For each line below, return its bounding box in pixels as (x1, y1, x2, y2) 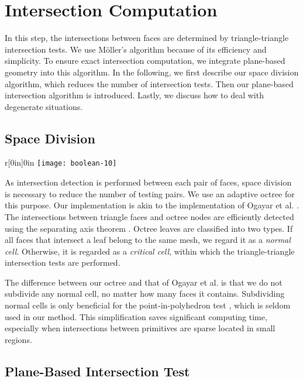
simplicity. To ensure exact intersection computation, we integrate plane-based (5, 54, 285, 67)
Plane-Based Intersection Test (5, 362, 190, 380)
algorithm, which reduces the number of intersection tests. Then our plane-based (5, 77, 294, 90)
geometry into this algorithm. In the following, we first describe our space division (5, 66, 299, 78)
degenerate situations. (5, 100, 83, 112)
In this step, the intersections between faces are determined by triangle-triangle (5, 32, 289, 44)
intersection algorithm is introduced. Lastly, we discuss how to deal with (5, 89, 264, 101)
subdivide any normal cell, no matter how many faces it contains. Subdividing (5, 287, 285, 300)
